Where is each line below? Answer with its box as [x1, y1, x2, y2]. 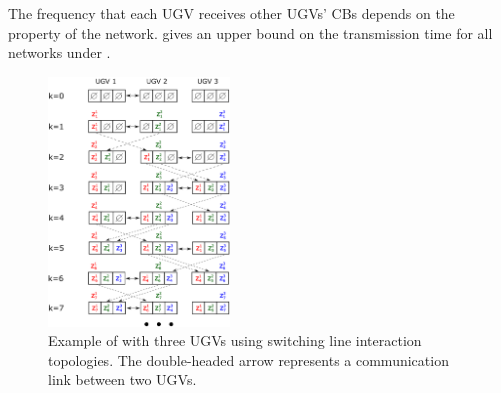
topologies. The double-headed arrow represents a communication [48, 349, 449, 370]
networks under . [8, 42, 111, 63]
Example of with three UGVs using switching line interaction [48, 330, 422, 351]
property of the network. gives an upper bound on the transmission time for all [8, 22, 493, 43]
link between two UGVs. [48, 369, 197, 390]
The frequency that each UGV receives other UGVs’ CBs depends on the [8, 3, 455, 23]
